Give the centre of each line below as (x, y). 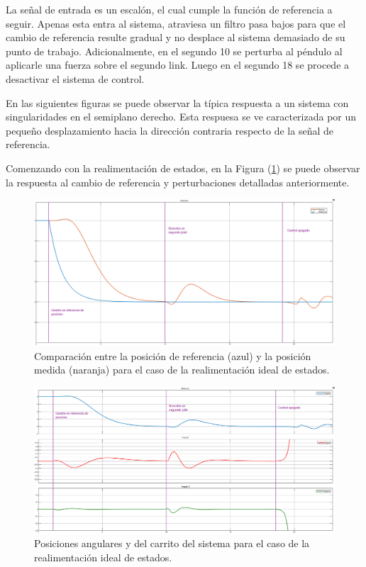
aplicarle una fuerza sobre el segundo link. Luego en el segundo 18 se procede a (178, 65)
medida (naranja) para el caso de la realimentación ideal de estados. (182, 370)
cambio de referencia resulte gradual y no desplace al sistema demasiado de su (176, 37)
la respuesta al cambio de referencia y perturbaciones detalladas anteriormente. (178, 182)
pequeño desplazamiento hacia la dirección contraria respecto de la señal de (170, 130)
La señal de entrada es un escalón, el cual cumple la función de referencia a (169, 9)
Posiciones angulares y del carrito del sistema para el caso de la (172, 543)
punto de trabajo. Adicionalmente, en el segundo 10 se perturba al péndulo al (174, 51)
